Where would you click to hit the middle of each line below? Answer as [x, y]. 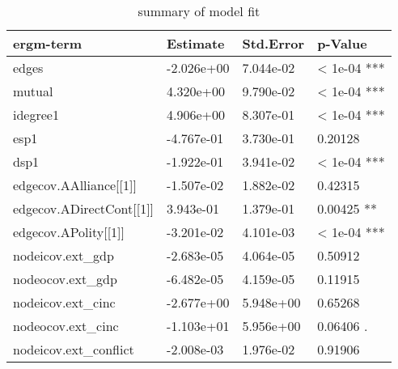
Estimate [196, 43]
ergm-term [48, 43]
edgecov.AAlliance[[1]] [75, 185]
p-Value [342, 43]
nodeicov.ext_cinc [64, 302]
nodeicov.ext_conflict [74, 349]
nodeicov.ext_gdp [64, 255]
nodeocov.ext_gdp [65, 279]
